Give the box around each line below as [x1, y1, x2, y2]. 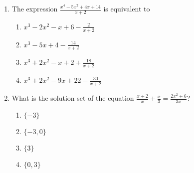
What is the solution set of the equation [11, 93, 134, 103]
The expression [11, 3, 58, 13]
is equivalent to [103, 3, 150, 13]
